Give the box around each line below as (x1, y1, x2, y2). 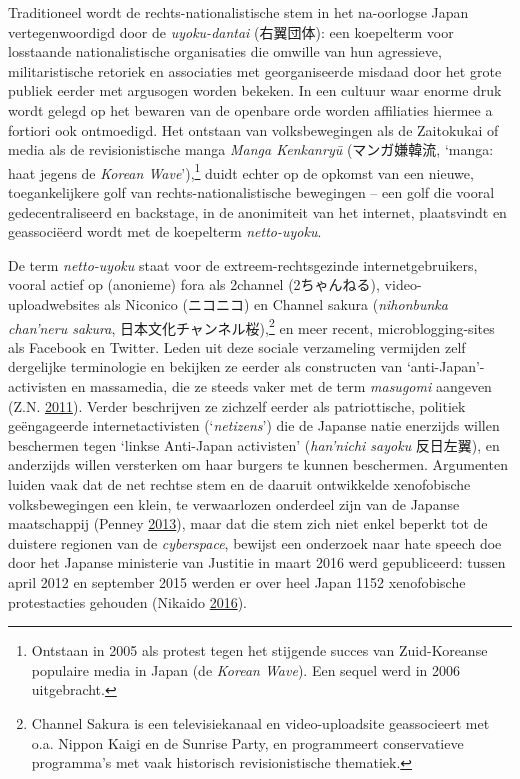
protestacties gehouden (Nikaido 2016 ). (8, 591, 247, 612)
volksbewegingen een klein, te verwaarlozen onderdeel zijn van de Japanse (8, 493, 460, 514)
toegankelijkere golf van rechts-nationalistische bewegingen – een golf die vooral (8, 182, 495, 202)
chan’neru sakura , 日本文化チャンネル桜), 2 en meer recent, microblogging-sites (8, 314, 495, 338)
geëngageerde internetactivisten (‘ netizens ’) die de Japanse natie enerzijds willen (8, 415, 500, 436)
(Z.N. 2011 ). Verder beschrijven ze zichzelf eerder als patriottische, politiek (8, 395, 466, 416)
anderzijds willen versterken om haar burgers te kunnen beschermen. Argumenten (8, 454, 508, 475)
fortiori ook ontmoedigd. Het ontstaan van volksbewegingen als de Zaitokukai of (8, 119, 499, 140)
